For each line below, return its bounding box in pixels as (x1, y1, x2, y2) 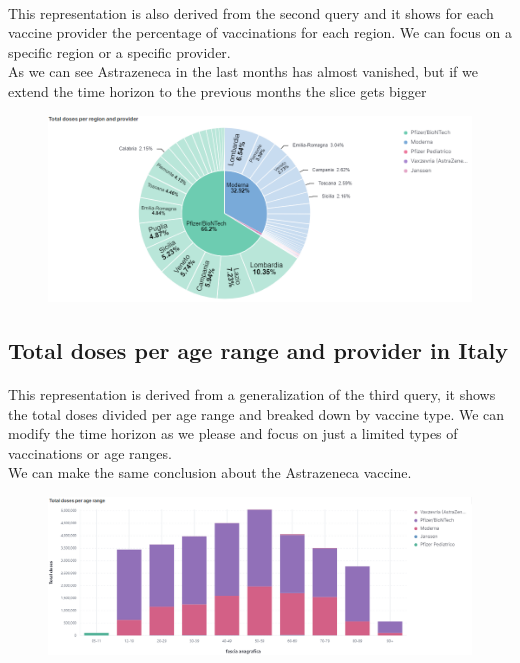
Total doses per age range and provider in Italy (8, 334, 508, 365)
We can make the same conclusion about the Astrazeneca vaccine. (8, 462, 412, 483)
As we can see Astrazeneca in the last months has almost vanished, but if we (8, 61, 478, 82)
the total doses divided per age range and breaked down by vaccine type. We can (8, 403, 505, 424)
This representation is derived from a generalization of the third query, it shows (8, 383, 496, 404)
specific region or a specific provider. (8, 41, 231, 62)
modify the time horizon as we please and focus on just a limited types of (8, 423, 458, 444)
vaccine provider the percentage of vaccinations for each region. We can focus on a (8, 22, 512, 43)
